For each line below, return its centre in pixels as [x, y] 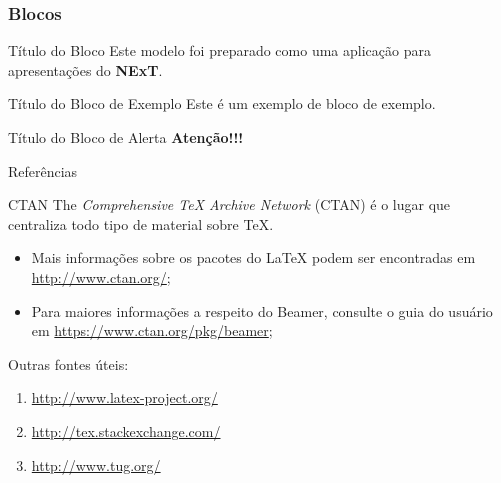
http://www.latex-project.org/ [124, 397]
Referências [43, 170]
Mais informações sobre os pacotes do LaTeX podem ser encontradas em [253, 257]
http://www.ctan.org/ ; [101, 276]
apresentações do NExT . [85, 69]
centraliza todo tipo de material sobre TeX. [141, 223]
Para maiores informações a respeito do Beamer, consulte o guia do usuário [262, 310]
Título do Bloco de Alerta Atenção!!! [126, 137]
